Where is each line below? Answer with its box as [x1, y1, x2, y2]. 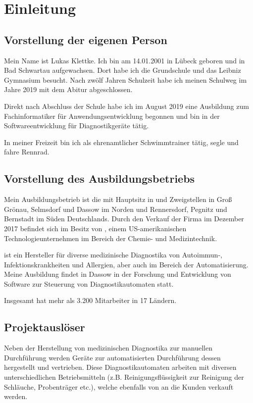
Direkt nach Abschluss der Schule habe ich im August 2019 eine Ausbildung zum [4, 101, 249, 111]
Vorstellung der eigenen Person [4, 32, 167, 47]
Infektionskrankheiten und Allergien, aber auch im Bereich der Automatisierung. [4, 259, 249, 269]
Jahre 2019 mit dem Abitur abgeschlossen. [4, 84, 133, 95]
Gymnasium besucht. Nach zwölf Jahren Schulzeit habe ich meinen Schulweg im [4, 74, 247, 85]
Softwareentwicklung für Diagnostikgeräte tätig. [4, 120, 149, 131]
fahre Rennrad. [4, 147, 50, 157]
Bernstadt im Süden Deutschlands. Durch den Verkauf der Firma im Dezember [4, 213, 244, 224]
